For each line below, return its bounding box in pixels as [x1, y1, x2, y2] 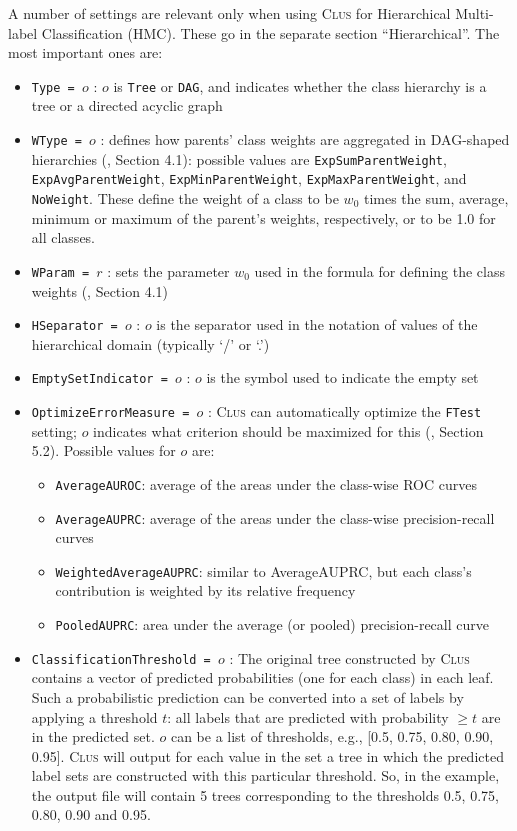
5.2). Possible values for [31, 440, 176, 461]
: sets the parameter [107, 260, 230, 281]
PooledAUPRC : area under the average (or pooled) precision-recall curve [55, 614, 489, 634]
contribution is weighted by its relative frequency [55, 580, 356, 601]
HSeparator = [31, 319, 118, 334]
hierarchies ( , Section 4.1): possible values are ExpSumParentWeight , [31, 148, 447, 169]
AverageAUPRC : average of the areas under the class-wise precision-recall [55, 507, 495, 528]
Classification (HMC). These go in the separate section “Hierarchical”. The [41, 22, 500, 43]
